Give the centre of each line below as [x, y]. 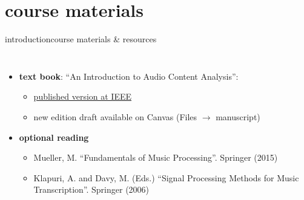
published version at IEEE [83, 96]
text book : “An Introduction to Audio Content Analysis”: [129, 76]
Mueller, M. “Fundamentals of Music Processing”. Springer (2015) [156, 157]
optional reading [54, 137]
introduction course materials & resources [81, 39]
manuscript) [238, 116]
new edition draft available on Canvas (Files [115, 116]
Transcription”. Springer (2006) [91, 189]
